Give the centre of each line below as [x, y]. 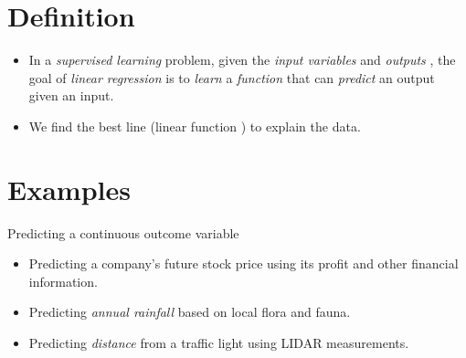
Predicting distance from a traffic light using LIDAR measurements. [219, 342]
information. [63, 281]
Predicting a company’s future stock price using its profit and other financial [244, 263]
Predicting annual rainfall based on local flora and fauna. [190, 312]
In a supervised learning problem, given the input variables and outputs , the [242, 60]
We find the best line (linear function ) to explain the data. [195, 126]
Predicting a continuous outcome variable [123, 232]
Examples [69, 189]
